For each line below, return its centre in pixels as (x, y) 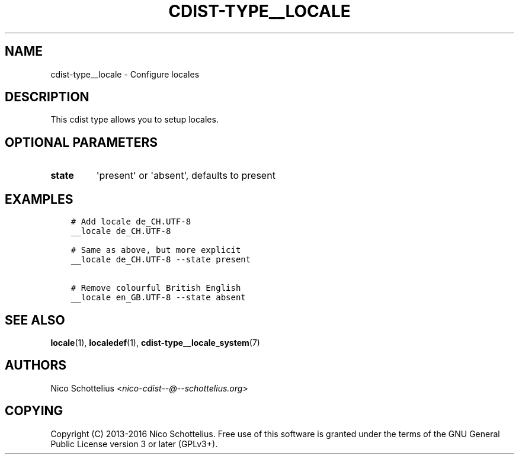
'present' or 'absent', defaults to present (186, 176)
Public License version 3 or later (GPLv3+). (134, 444)
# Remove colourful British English (156, 288)
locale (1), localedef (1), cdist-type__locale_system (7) (155, 342)
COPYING (34, 411)
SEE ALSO (35, 320)
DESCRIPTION (47, 97)
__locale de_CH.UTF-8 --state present (161, 260)
